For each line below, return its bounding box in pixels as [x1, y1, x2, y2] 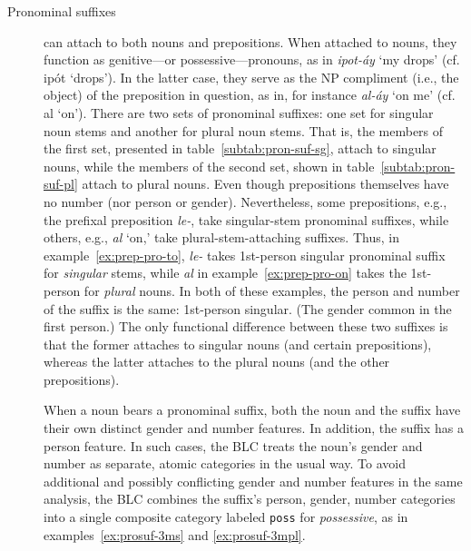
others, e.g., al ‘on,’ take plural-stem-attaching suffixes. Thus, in [44, 228, 399, 247]
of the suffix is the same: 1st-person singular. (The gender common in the [44, 299, 452, 318]
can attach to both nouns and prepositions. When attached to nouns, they [44, 32, 457, 51]
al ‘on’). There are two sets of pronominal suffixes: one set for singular [44, 103, 434, 122]
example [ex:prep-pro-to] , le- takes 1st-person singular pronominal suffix [44, 245, 446, 264]
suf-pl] [44, 174, 78, 193]
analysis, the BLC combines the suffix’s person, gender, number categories [44, 489, 456, 508]
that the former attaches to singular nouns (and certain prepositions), [44, 334, 432, 353]
